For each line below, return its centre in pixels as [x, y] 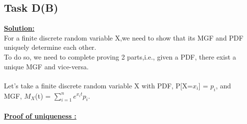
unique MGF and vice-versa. [46, 66]
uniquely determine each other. [50, 47]
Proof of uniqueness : [40, 115]
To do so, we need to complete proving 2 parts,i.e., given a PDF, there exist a [120, 56]
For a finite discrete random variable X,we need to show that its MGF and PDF [124, 37]
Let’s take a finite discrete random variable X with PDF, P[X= [98, 85]
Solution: [19, 28]
